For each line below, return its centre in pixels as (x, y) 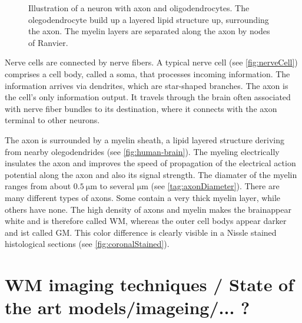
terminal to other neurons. (52, 120)
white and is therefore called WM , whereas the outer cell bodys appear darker (146, 221)
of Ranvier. (48, 42)
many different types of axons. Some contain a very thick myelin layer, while (143, 197)
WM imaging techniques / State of (150, 284)
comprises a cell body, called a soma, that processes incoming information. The (147, 73)
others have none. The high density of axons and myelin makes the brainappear (148, 209)
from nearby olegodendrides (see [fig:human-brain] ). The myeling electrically (142, 151)
